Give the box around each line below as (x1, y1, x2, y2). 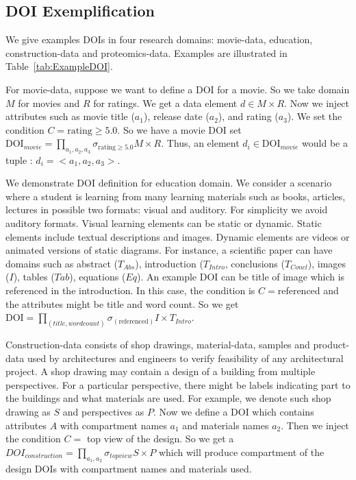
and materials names (182, 418, 269, 432)
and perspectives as (62, 404, 144, 418)
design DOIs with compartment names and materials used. (5, 461, 252, 475)
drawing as (5, 404, 51, 418)
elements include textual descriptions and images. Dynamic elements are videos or (5, 229, 350, 243)
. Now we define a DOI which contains (153, 404, 314, 418)
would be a (302, 136, 348, 150)
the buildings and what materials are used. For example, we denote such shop (5, 391, 331, 405)
